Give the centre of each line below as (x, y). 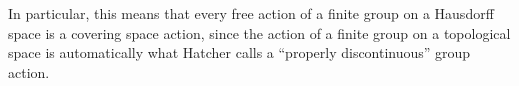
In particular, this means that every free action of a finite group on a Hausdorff (251, 13)
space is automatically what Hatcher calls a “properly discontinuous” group (239, 52)
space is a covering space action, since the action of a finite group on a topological (259, 32)
